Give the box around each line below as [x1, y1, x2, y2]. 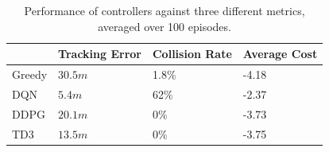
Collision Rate [152, 45, 232, 62]
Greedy [12, 66, 48, 83]
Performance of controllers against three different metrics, [24, 2, 305, 18]
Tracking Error [58, 45, 141, 62]
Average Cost [242, 45, 318, 62]
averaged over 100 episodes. [98, 18, 231, 34]
